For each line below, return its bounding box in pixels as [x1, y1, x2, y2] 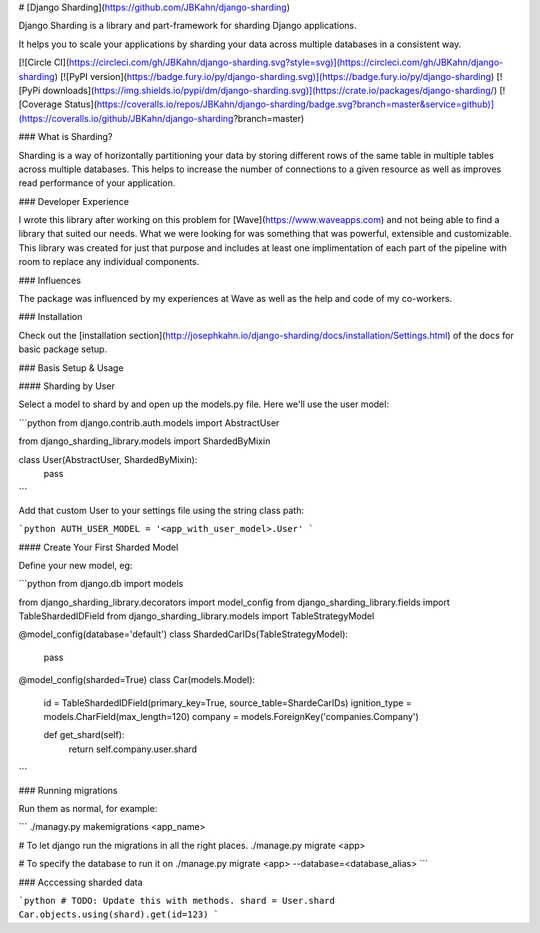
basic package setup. [18, 343, 108, 355]
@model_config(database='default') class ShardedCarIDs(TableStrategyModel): [18, 628, 349, 640]
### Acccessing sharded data [18, 876, 144, 888]
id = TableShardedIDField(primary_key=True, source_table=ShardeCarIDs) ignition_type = [43, 696, 412, 709]
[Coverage [18, 98, 63, 110]
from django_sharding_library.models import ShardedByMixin [18, 435, 271, 447]
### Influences [18, 274, 82, 286]
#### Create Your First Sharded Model [18, 541, 179, 553]
